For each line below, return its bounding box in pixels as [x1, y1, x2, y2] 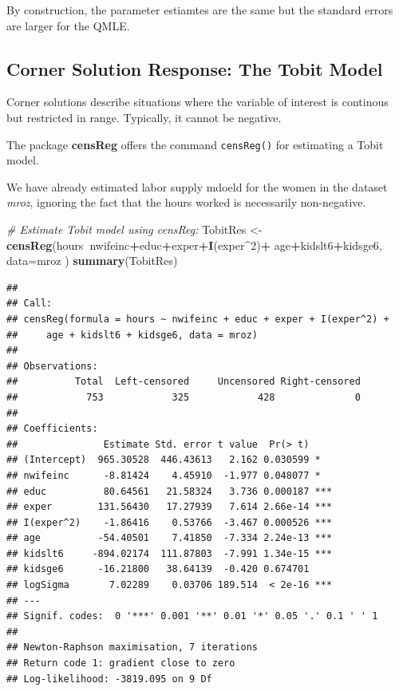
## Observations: [6, 360, 98, 372]
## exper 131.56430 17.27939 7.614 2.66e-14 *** [6, 501, 333, 513]
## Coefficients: [6, 423, 98, 435]
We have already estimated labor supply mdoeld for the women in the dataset [6, 178, 388, 195]
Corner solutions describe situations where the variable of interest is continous [6, 93, 389, 110]
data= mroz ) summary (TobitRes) [6, 252, 178, 269]
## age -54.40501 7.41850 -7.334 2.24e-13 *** [6, 532, 333, 544]
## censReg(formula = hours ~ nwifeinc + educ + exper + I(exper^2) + [6, 313, 389, 325]
